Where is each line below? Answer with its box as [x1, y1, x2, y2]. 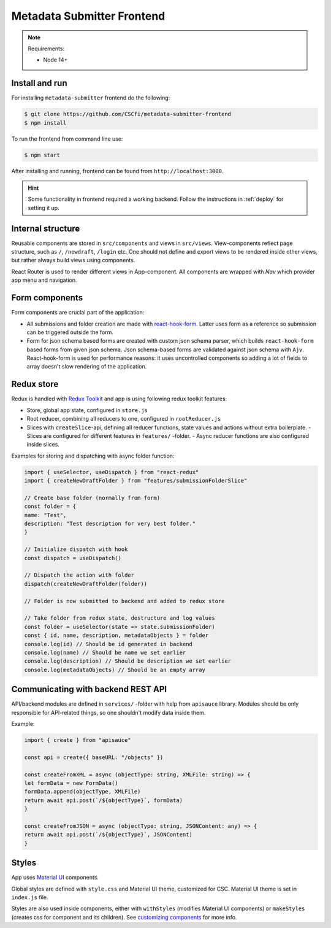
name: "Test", [24, 512, 67, 518]
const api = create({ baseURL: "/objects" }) [24, 754, 164, 761]
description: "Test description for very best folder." [24, 520, 196, 528]
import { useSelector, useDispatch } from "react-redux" [24, 469, 199, 475]
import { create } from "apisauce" [24, 736, 131, 743]
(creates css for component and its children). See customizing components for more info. [11, 913, 237, 921]
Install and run [11, 78, 67, 88]
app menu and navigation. [11, 276, 77, 284]
